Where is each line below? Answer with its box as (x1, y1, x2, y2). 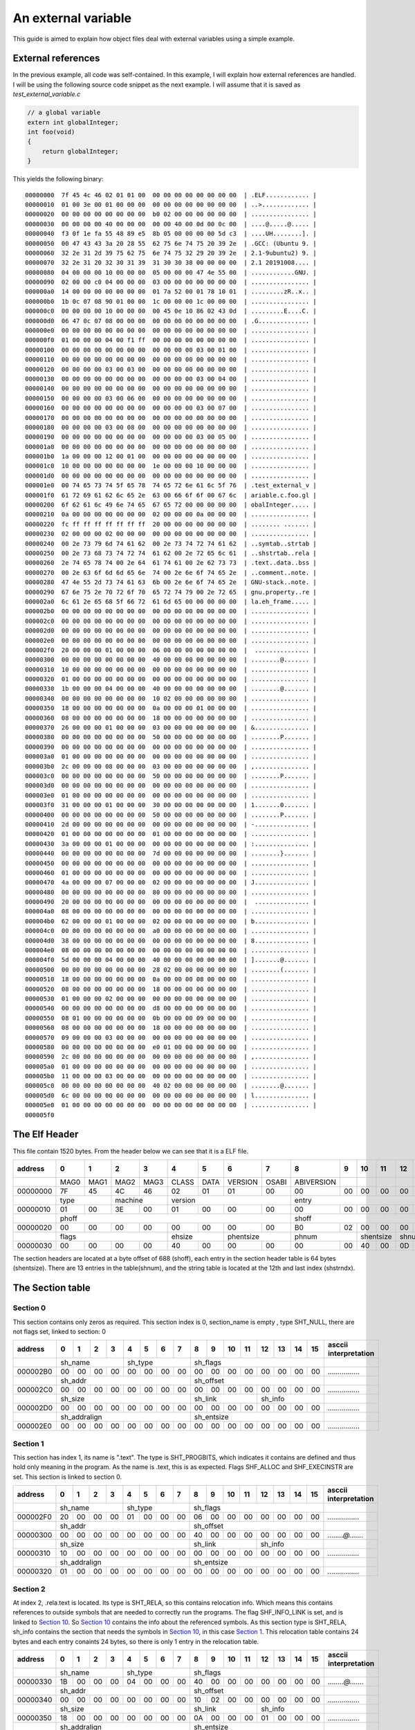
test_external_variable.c (12, 90, 81, 98)
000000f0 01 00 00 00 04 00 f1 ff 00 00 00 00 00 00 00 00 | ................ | (25, 336, 317, 344)
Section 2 (12, 1584, 46, 1594)
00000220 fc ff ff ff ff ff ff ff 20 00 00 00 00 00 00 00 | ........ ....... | (25, 520, 317, 528)
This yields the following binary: (12, 175, 104, 183)
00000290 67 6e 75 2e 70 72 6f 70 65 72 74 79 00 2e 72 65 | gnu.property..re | (25, 588, 317, 596)
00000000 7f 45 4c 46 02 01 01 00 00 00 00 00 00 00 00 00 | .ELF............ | (25, 191, 317, 199)
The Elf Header (12, 1129, 79, 1140)
